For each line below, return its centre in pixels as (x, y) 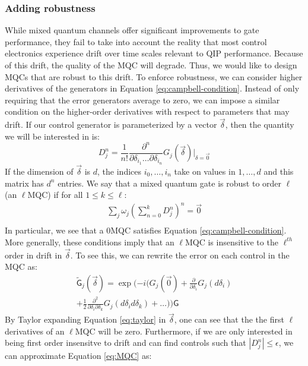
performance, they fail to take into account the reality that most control (136, 41)
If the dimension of (39, 171)
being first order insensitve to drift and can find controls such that (126, 343)
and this (279, 171)
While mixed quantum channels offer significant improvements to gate (132, 30)
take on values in (205, 171)
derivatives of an (35, 331)
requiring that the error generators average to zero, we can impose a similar (142, 100)
